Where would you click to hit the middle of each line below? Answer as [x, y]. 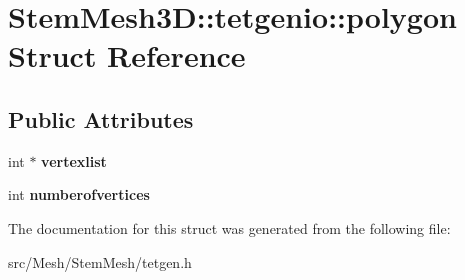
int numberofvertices [79, 194]
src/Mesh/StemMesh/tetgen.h [100, 261]
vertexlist [74, 160]
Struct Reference [127, 55]
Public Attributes [101, 118]
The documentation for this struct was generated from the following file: [229, 227]
